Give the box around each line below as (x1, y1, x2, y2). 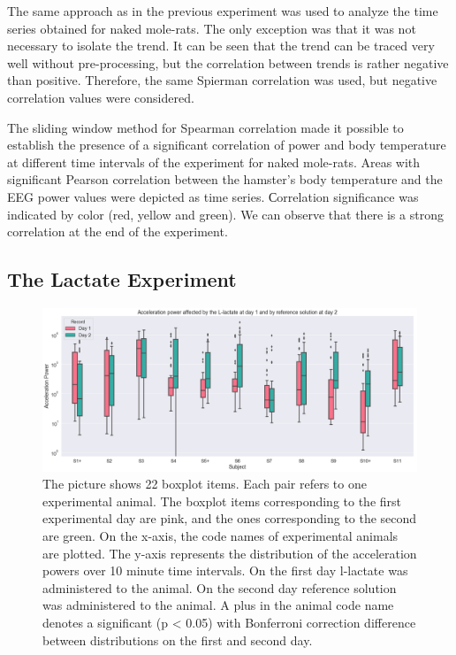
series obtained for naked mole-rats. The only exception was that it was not (7, 19, 416, 37)
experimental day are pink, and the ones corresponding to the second (42, 509, 417, 528)
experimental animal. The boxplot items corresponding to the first (42, 491, 402, 510)
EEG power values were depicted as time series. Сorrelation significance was (7, 187, 419, 205)
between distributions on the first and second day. (42, 630, 313, 649)
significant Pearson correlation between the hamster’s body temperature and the (7, 170, 443, 189)
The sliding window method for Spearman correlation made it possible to (7, 118, 404, 136)
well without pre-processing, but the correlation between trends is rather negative (7, 53, 449, 72)
